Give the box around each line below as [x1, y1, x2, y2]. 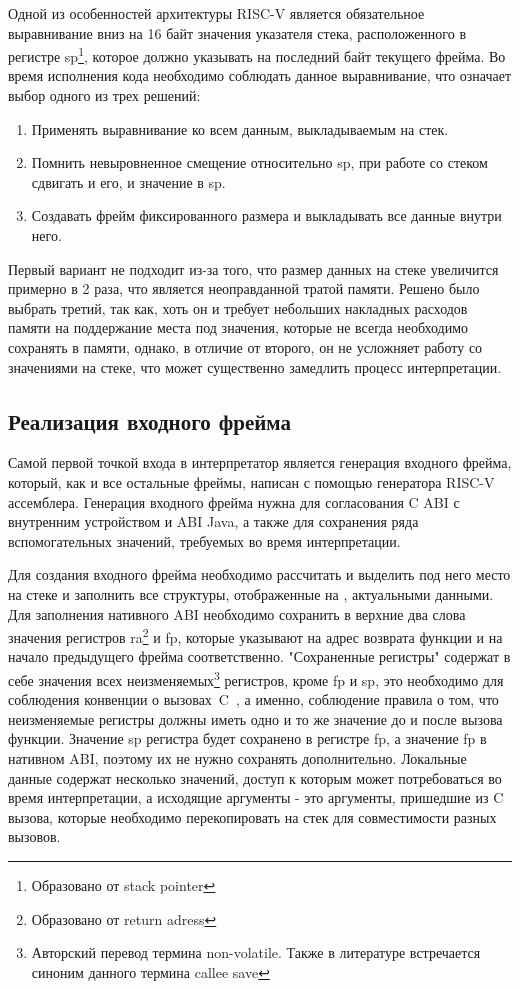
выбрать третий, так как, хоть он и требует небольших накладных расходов [8, 297, 468, 318]
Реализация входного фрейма [8, 405, 291, 436]
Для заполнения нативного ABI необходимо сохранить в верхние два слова [8, 603, 466, 624]
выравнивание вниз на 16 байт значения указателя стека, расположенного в [8, 22, 467, 43]
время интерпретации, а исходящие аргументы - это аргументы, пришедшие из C [8, 787, 504, 808]
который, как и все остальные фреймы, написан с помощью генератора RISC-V [8, 471, 495, 492]
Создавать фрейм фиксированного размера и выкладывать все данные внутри [31, 205, 502, 226]
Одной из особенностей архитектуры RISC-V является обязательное [8, 3, 425, 23]
